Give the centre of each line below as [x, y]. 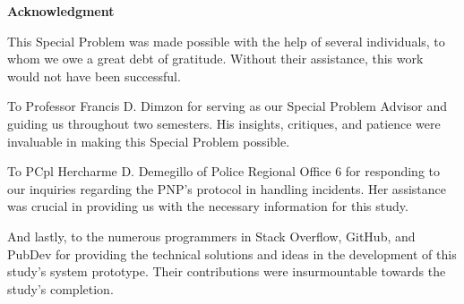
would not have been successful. [94, 76]
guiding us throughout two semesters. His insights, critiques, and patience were [224, 123]
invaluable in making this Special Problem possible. [149, 141]
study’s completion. [60, 288]
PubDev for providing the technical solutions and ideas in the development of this [232, 253]
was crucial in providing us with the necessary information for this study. [208, 206]
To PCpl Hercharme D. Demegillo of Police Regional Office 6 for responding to [224, 171]
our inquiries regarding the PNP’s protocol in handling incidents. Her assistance [227, 188]
